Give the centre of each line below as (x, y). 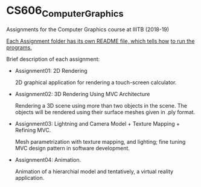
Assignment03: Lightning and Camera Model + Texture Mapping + (97, 123)
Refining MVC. (33, 130)
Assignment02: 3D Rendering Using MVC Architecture (82, 94)
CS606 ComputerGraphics (65, 11)
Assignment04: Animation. (48, 159)
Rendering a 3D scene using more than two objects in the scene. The (101, 105)
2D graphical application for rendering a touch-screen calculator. (96, 82)
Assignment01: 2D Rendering (51, 70)
